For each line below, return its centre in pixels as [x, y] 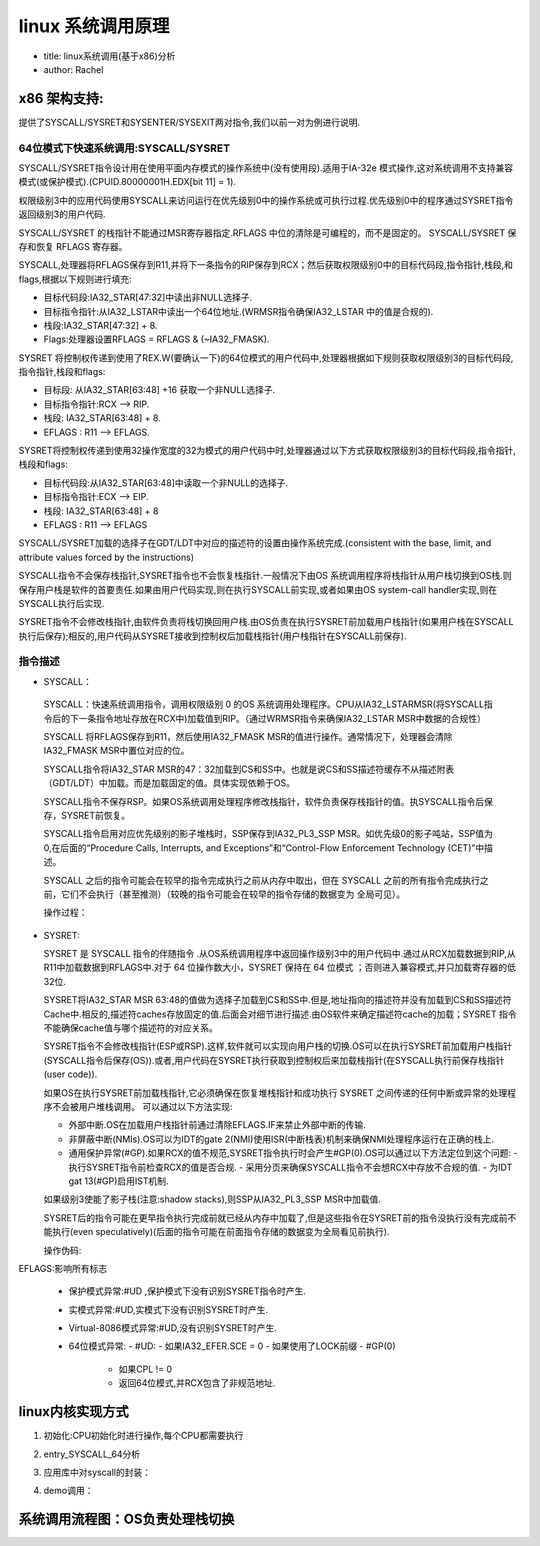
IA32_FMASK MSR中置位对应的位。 [116, 751]
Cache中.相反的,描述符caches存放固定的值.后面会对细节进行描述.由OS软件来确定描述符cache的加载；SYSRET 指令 [280, 1014]
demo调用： [68, 1491]
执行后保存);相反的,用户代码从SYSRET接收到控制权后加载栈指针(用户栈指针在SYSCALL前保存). [212, 636]
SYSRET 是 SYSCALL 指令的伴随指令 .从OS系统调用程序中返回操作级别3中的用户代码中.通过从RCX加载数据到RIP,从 [279, 954]
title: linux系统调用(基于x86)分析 [109, 56]
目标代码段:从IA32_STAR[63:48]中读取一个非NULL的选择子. [166, 482]
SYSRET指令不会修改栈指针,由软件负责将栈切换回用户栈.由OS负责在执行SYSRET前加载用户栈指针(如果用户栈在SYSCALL [266, 622]
